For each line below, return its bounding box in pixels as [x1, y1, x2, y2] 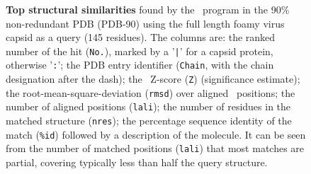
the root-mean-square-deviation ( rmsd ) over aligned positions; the [6, 85, 295, 100]
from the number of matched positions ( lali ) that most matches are [6, 141, 305, 156]
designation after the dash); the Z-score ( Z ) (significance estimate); [6, 71, 300, 86]
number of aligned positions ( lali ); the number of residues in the [6, 99, 291, 114]
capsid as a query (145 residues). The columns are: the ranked [6, 30, 276, 45]
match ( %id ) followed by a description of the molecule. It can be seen [6, 127, 306, 141]
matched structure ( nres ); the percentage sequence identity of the [6, 113, 292, 128]
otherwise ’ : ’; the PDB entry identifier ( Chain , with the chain [6, 57, 274, 72]
